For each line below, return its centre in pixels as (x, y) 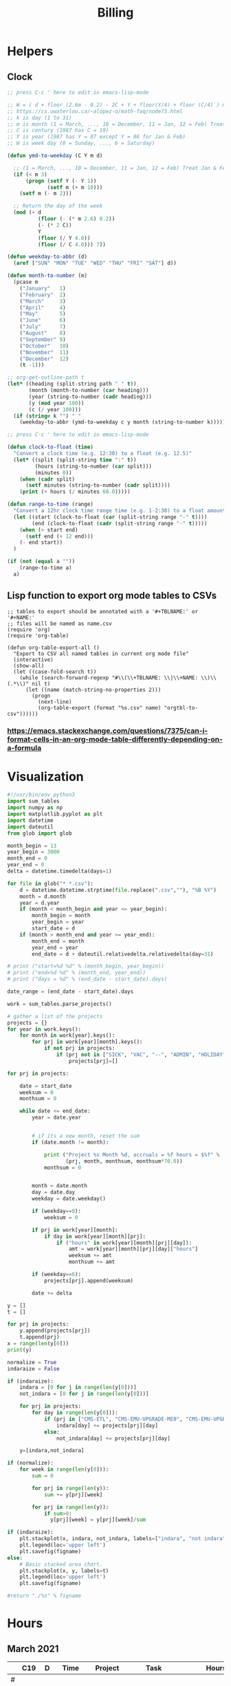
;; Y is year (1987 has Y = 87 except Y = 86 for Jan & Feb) (97, 137)
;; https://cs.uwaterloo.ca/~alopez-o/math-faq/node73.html (95, 111)
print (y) (20, 1350)
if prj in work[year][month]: (75, 1230)
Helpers (30, 51)
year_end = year (55, 948)
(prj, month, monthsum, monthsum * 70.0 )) (124, 1161)
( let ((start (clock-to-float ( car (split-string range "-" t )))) (110, 517)
